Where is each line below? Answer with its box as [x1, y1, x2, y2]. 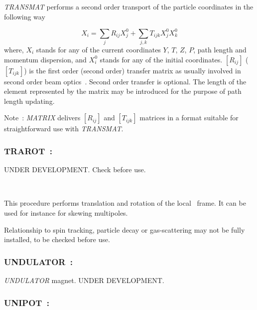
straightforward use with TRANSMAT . [4, 123, 124, 134]
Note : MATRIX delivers [4, 112, 81, 123]
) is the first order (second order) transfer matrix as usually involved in [24, 65, 241, 75]
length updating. [4, 95, 55, 106]
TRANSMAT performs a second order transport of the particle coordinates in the [4, 1, 254, 11]
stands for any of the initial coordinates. [100, 54, 223, 64]
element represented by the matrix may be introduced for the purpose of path [4, 86, 242, 96]
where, [4, 44, 24, 55]
